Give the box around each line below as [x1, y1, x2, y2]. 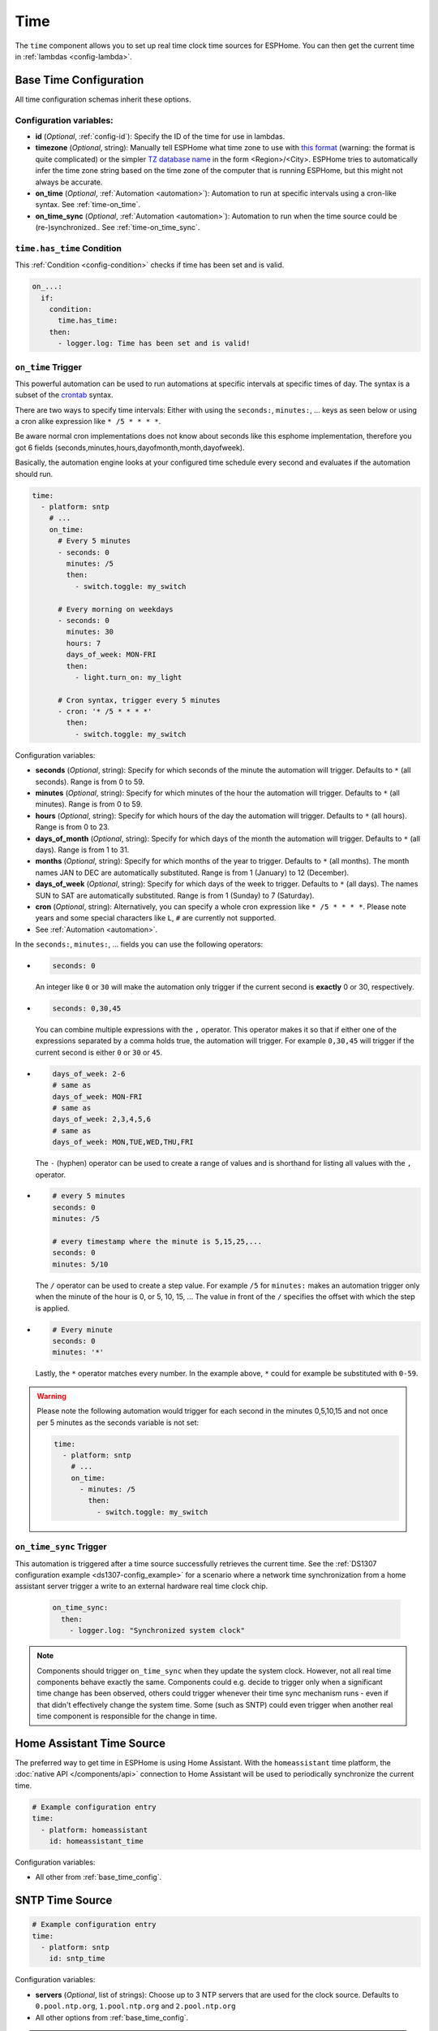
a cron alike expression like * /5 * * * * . [15, 417, 161, 427]
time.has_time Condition [15, 242, 122, 253]
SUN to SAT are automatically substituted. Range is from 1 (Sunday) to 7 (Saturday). [35, 890, 315, 900]
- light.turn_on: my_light [74, 673, 182, 682]
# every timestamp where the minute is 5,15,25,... [52, 1237, 263, 1246]
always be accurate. [35, 177, 103, 187]
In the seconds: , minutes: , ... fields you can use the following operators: [15, 939, 264, 950]
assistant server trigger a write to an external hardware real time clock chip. [15, 1581, 268, 1591]
